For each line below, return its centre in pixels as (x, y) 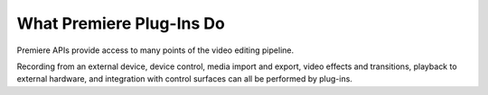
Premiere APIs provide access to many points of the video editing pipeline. (155, 50)
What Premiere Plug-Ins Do (121, 23)
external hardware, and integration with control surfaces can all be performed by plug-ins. (184, 79)
